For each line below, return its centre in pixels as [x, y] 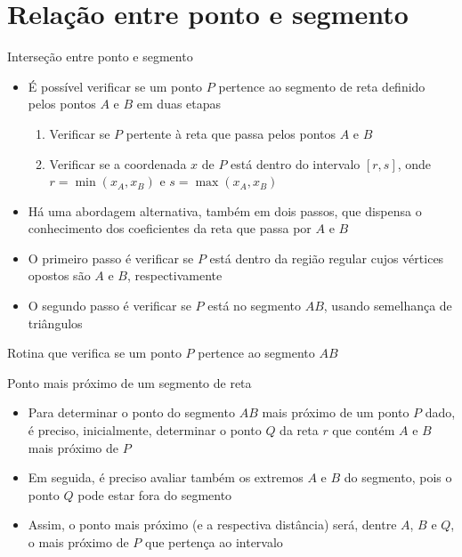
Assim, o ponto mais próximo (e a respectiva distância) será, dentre [212, 525]
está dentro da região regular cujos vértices [327, 258]
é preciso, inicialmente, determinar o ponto [145, 430]
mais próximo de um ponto [336, 412]
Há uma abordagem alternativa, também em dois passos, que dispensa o [225, 210]
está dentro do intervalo [296, 163]
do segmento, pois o [398, 477]
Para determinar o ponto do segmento [131, 412]
